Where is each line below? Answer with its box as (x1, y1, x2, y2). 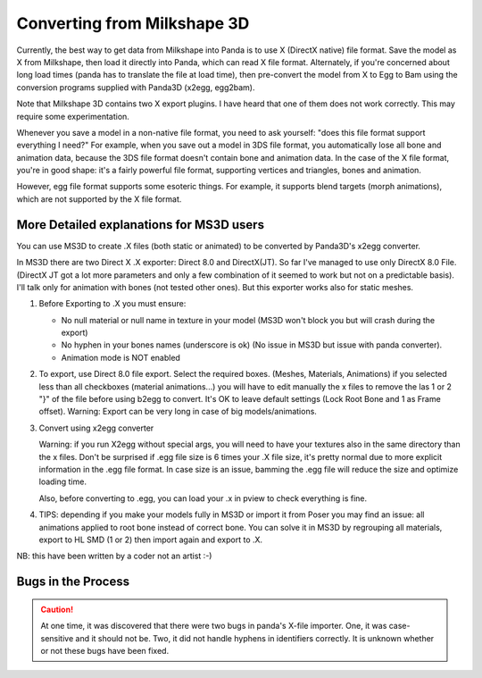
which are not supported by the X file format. (16, 193, 182, 205)
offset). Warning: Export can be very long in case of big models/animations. (38, 406, 317, 417)
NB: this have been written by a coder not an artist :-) (16, 550, 212, 562)
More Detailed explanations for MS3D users (16, 217, 265, 232)
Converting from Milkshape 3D (16, 13, 250, 33)
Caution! (40, 604, 74, 615)
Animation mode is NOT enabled (61, 352, 180, 363)
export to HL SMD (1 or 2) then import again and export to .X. (38, 534, 263, 545)
